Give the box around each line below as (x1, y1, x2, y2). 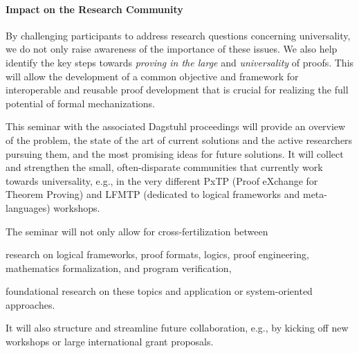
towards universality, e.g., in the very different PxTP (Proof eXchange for (6, 173, 318, 188)
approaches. (6, 297, 55, 311)
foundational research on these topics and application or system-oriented (6, 284, 313, 298)
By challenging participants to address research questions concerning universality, (6, 28, 351, 42)
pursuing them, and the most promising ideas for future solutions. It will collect (6, 146, 344, 161)
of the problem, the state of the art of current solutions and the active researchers (6, 132, 353, 147)
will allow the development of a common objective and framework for (6, 69, 299, 83)
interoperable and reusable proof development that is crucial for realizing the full (6, 82, 349, 97)
